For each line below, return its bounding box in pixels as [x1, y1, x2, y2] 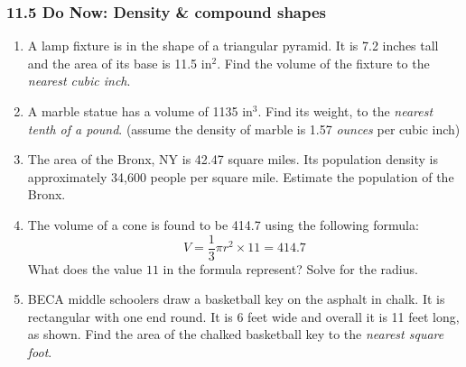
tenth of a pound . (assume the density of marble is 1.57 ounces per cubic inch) [27, 119, 461, 138]
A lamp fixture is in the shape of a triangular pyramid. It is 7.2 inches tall [27, 36, 439, 55]
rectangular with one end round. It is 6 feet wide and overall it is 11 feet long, [27, 307, 460, 326]
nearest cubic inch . [27, 71, 131, 90]
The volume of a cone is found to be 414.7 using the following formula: [27, 215, 419, 234]
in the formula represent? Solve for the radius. [163, 259, 418, 278]
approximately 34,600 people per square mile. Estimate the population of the [27, 167, 454, 186]
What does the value [27, 259, 143, 278]
